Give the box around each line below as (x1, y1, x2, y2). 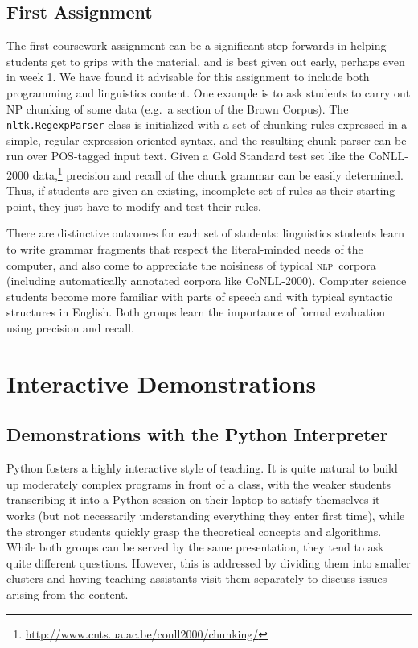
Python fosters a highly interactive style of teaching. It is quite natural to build (6, 460, 398, 477)
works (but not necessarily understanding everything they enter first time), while (6, 506, 405, 523)
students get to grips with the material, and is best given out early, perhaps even (6, 52, 405, 69)
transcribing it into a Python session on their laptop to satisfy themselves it (6, 491, 380, 508)
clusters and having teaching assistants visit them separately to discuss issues (6, 570, 387, 587)
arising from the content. (6, 585, 129, 602)
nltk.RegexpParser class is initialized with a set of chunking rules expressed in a (6, 116, 408, 133)
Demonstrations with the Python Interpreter (6, 422, 388, 447)
